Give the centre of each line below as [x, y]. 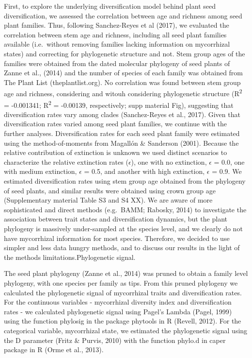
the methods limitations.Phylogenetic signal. [70, 257]
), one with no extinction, [169, 162]
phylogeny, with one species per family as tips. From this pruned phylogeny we [121, 282]
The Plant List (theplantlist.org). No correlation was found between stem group [122, 82]
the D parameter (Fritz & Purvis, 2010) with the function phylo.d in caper [115, 340]
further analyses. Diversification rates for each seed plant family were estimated [122, 133]
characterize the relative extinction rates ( [66, 162]
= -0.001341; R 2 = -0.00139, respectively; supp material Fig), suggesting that [119, 104]
